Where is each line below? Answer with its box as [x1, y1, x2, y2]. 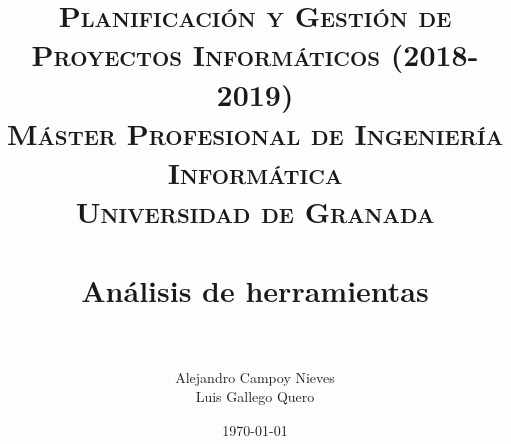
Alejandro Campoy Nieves [175, 366, 335, 387]
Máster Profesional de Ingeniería [6, 112, 504, 153]
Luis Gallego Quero [195, 386, 315, 407]
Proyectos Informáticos [31, 34, 381, 75]
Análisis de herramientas [81, 269, 429, 310]
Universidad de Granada [75, 191, 435, 232]
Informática [167, 151, 343, 192]
